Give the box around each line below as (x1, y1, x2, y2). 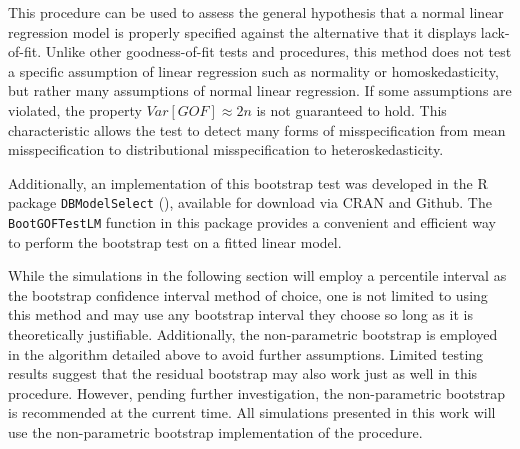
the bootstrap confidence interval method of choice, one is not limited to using (8, 284, 488, 305)
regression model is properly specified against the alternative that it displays (8, 21, 477, 42)
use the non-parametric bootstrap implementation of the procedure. (8, 422, 423, 442)
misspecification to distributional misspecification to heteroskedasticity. (8, 139, 444, 160)
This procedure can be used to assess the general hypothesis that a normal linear (8, 2, 504, 22)
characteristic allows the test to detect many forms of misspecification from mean (8, 119, 506, 140)
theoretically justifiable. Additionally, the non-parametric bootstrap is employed (8, 324, 498, 345)
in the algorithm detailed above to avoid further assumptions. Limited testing (8, 343, 484, 364)
